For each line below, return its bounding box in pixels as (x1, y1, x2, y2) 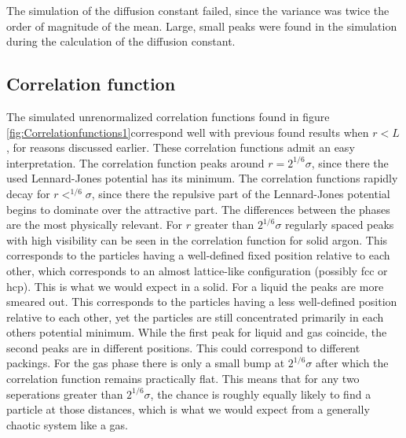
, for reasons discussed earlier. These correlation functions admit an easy (6, 139, 355, 156)
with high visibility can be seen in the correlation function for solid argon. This (6, 231, 388, 248)
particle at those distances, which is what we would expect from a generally (6, 401, 370, 418)
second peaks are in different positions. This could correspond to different (6, 339, 360, 355)
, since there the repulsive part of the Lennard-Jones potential (91, 185, 390, 201)
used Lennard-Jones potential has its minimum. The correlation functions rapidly (6, 170, 398, 186)
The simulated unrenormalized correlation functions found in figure (6, 108, 330, 124)
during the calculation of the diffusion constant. (6, 33, 236, 50)
